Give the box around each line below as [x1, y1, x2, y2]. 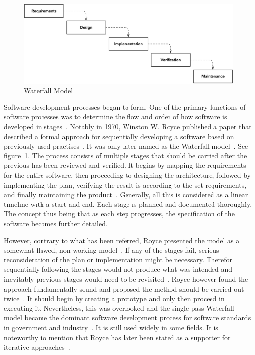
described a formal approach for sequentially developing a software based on [4, 131, 234, 141]
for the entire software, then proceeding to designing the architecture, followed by [4, 170, 251, 180]
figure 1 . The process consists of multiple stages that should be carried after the [4, 150, 247, 160]
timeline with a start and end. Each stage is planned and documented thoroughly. [4, 199, 252, 209]
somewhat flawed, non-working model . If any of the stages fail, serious [4, 245, 219, 255]
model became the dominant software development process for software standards [4, 312, 251, 323]
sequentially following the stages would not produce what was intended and [4, 264, 232, 274]
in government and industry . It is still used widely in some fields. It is [4, 322, 218, 332]
